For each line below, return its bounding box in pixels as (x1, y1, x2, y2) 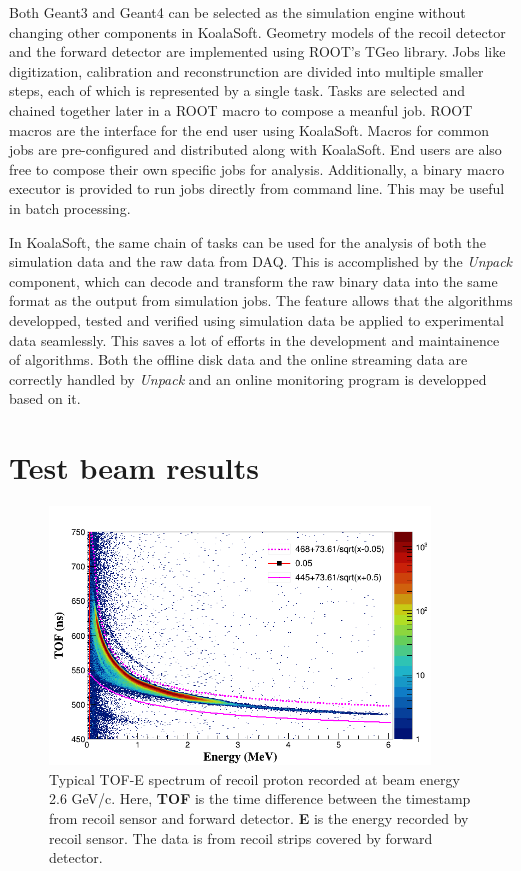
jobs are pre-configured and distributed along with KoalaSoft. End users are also (9, 139, 502, 160)
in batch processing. (9, 197, 131, 218)
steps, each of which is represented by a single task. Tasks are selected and (9, 80, 466, 101)
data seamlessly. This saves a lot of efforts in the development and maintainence (9, 329, 500, 350)
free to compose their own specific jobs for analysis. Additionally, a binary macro (9, 158, 505, 179)
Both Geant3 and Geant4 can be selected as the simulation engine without (9, 2, 466, 22)
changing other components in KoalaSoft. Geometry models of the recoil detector (9, 21, 506, 42)
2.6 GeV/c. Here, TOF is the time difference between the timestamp (49, 788, 471, 809)
